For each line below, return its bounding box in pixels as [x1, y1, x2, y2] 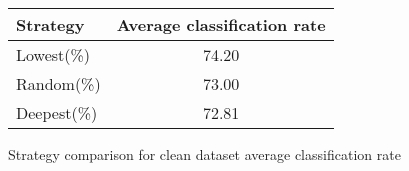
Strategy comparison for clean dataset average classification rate [8, 144, 401, 164]
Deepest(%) [16, 101, 98, 124]
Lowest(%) [16, 43, 91, 66]
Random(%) [16, 72, 101, 95]
